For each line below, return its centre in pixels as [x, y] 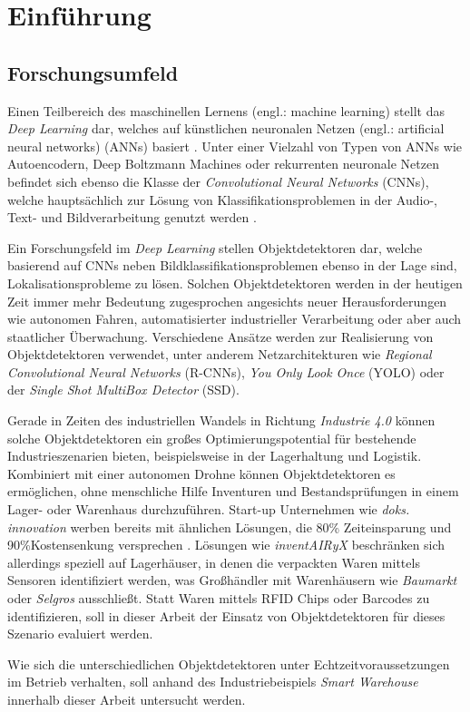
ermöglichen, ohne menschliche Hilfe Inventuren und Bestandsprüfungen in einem [233, 491]
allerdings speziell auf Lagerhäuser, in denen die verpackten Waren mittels [214, 562]
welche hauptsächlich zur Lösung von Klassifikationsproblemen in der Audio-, [222, 199]
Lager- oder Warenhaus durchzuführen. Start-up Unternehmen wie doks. [209, 509]
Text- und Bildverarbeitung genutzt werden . [132, 217]
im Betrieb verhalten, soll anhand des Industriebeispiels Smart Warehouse [213, 682]
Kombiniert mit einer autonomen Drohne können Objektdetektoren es [201, 473]
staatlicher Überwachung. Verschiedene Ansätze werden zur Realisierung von [220, 336]
